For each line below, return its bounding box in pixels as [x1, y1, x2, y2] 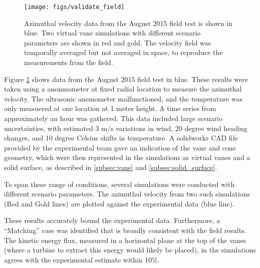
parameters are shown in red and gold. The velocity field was [24, 37, 211, 47]
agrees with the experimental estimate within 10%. [4, 254, 160, 264]
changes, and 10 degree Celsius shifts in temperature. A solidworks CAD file [4, 132, 238, 143]
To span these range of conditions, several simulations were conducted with [4, 178, 235, 189]
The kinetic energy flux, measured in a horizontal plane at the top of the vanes [4, 234, 246, 245]
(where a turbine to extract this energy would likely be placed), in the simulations [4, 244, 256, 255]
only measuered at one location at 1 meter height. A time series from [4, 103, 216, 113]
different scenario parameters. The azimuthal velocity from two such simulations [4, 188, 250, 199]
